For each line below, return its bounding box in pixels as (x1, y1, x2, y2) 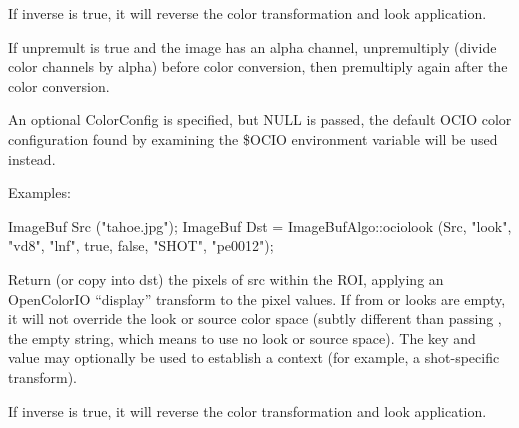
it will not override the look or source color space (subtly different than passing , (8, 308, 502, 329)
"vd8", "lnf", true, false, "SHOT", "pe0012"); (8, 235, 274, 256)
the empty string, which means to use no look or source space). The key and (8, 327, 476, 348)
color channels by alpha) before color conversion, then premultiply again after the (8, 56, 508, 77)
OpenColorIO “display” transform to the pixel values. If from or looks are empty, (8, 288, 506, 309)
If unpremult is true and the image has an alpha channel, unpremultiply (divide (8, 36, 497, 57)
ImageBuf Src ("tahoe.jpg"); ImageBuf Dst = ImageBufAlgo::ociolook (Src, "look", (8, 215, 512, 236)
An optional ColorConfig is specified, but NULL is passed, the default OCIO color (8, 109, 512, 130)
